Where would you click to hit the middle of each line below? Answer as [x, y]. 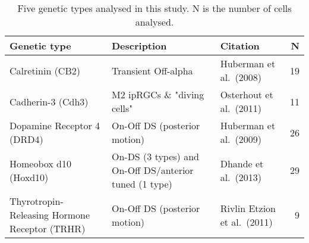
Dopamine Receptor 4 [55, 125]
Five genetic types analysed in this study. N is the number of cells [154, 8]
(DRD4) [26, 139]
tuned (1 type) [142, 184]
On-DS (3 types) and [155, 156]
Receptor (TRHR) [48, 228]
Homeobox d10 [41, 163]
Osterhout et [247, 94]
